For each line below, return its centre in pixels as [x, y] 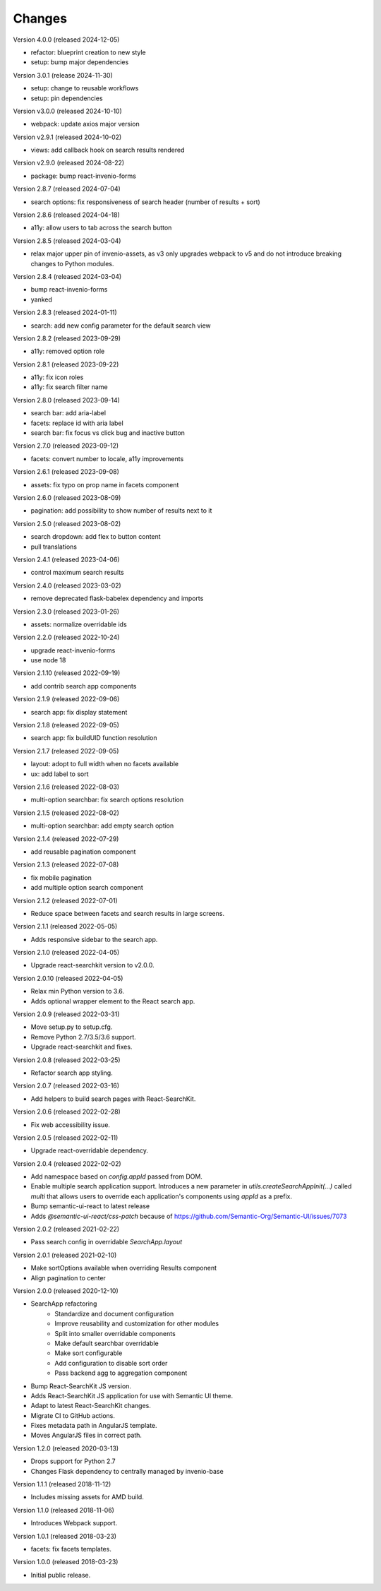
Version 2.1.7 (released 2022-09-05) [66, 751]
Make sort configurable [89, 1353]
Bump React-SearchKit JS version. [81, 1386]
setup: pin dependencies [67, 98]
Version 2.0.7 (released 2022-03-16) [66, 1086]
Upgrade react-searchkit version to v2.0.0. [92, 965]
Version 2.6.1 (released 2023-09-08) [66, 472]
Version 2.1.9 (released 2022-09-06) [66, 699]
